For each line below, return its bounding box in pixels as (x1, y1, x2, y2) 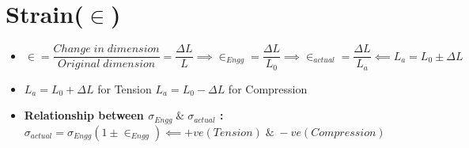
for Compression (228, 80, 308, 97)
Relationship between (24, 107, 144, 123)
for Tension (97, 80, 152, 97)
